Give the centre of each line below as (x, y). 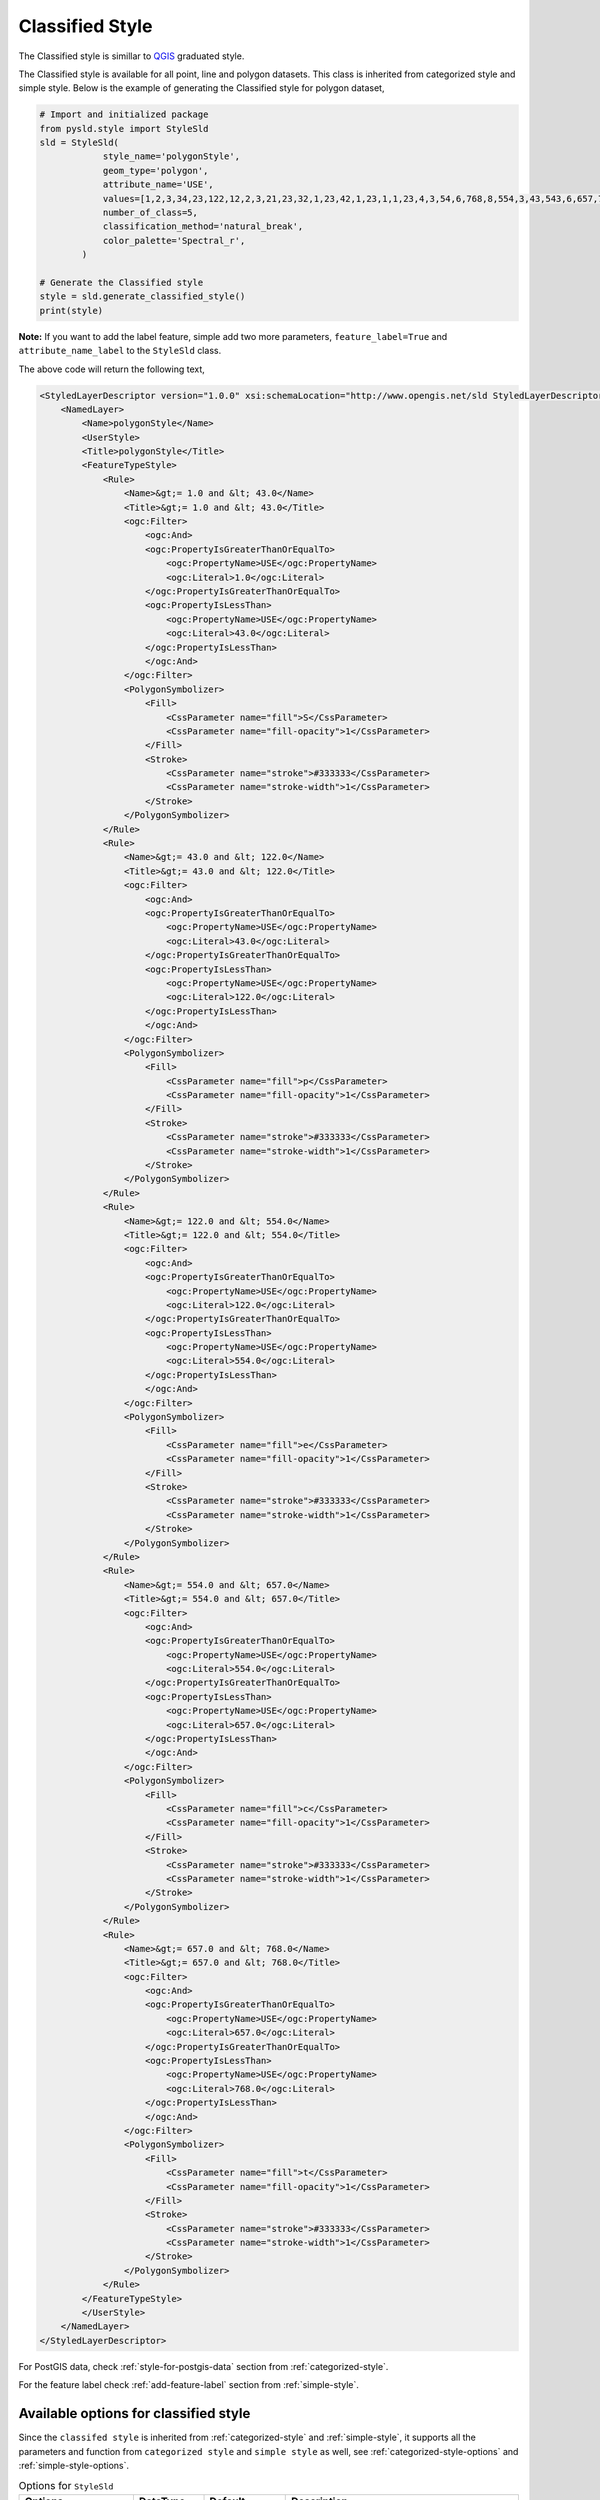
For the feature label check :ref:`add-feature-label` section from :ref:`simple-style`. (189, 2385)
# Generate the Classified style (121, 282)
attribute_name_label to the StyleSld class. (120, 351)
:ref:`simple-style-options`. (74, 2465)
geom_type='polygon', (155, 170)
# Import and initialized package (124, 114)
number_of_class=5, (150, 213)
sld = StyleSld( (79, 143)
